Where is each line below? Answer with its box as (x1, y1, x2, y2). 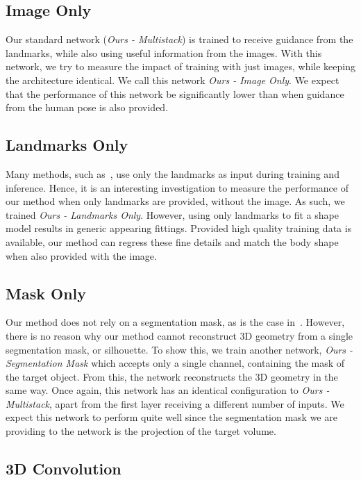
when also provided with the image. (6, 248, 157, 263)
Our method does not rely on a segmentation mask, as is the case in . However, (6, 315, 345, 329)
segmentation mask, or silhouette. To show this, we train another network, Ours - (6, 342, 353, 356)
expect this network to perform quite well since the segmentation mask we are (6, 410, 337, 424)
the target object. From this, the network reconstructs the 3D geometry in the (6, 369, 338, 383)
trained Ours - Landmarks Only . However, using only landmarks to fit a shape (6, 207, 339, 222)
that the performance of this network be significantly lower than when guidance (6, 86, 344, 101)
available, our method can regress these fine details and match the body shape (6, 234, 339, 249)
